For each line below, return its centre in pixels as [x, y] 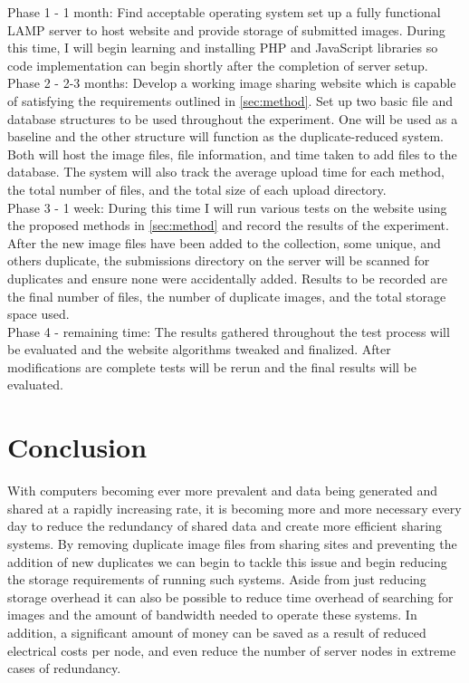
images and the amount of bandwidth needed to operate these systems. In [212, 615]
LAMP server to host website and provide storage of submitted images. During [226, 29]
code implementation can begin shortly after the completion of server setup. [218, 65]
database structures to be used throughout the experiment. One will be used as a [233, 118]
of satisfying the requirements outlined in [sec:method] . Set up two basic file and [230, 100]
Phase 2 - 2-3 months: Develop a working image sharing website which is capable [232, 83]
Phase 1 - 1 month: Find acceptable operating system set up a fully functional [224, 12]
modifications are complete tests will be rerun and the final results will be [212, 366]
